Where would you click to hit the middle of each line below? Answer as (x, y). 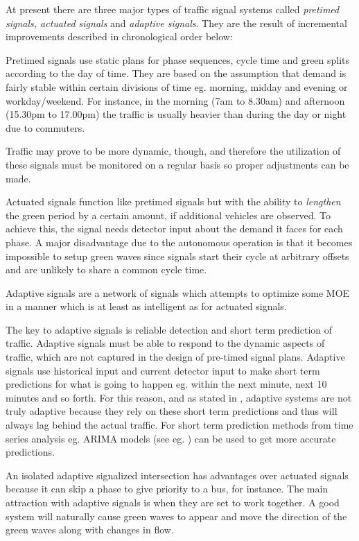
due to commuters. (45, 127)
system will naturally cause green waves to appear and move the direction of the (176, 516)
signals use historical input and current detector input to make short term (163, 370)
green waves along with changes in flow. (90, 530)
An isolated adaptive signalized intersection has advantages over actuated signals (177, 475)
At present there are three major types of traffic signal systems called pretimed (173, 9)
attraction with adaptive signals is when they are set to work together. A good (173, 502)
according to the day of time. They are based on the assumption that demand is (176, 73)
